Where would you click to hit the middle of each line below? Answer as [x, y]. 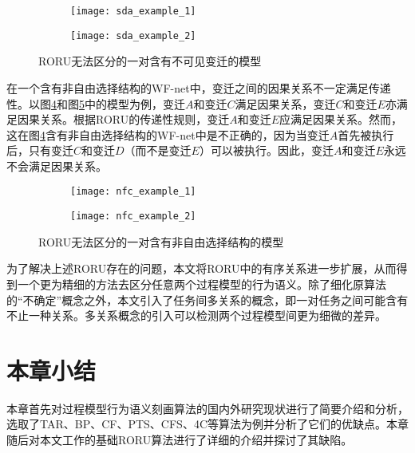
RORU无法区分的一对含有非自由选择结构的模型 [161, 241]
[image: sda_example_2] [133, 35]
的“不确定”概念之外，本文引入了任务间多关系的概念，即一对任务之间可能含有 [207, 299]
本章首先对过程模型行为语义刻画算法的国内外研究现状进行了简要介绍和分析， [207, 408]
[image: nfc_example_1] [133, 192]
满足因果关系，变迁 [285, 103]
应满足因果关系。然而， [341, 119]
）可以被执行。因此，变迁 [266, 150]
